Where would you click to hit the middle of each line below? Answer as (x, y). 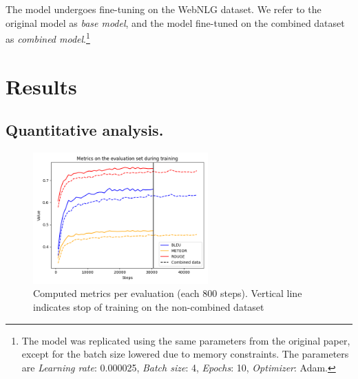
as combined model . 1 (48, 38)
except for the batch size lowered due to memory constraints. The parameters (185, 354)
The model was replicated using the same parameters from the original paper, (186, 340)
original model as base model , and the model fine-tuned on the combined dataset (175, 22)
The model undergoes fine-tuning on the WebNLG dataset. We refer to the (164, 9)
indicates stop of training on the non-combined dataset (149, 306)
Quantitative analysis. (85, 130)
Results (41, 86)
